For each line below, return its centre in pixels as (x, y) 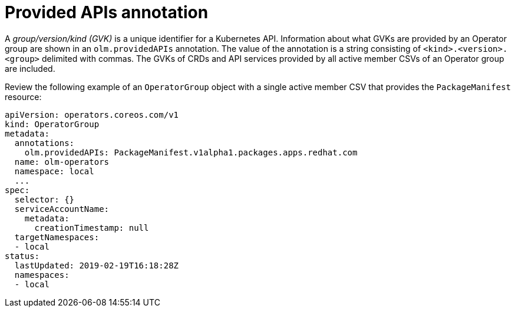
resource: (23, 97)
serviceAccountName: (62, 209)
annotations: (44, 143)
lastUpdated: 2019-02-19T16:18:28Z (97, 265)
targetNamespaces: (57, 237)
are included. (30, 68)
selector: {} (44, 199)
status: (22, 256)
